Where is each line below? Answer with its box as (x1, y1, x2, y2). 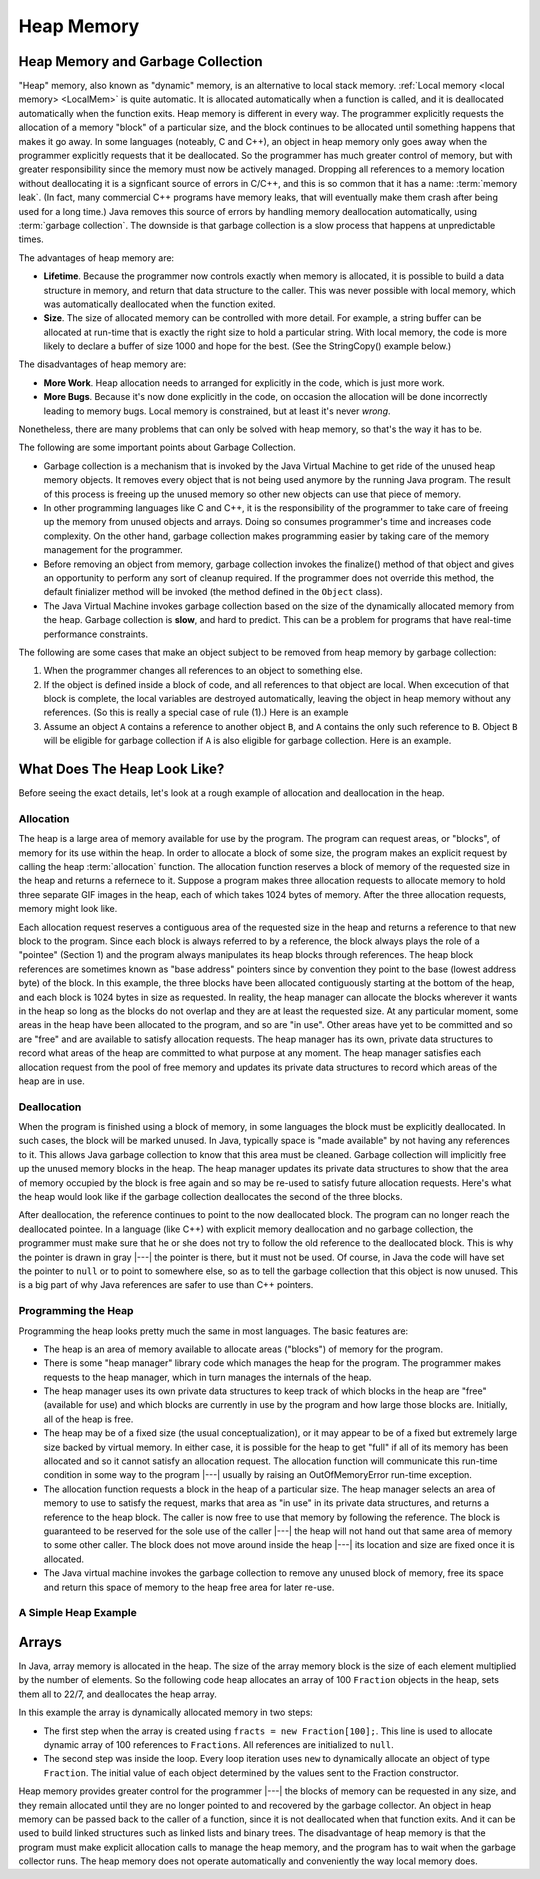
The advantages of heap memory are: (18, 251, 175, 264)
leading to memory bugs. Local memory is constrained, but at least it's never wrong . (43, 405, 391, 417)
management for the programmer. (43, 544, 184, 556)
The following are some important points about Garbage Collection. (18, 441, 297, 454)
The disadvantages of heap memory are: (18, 358, 187, 370)
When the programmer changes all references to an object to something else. (43, 665, 364, 677)
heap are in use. (18, 1075, 85, 1087)
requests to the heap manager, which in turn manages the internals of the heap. (43, 1371, 372, 1383)
